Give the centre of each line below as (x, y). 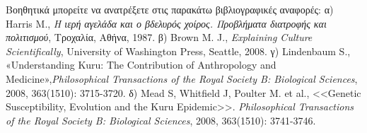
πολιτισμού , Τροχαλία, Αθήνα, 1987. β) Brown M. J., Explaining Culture (159, 37)
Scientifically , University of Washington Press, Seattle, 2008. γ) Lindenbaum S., (178, 51)
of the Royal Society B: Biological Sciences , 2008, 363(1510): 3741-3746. (161, 120)
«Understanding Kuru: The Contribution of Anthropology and (141, 65)
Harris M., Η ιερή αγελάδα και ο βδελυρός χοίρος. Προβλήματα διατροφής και (166, 23)
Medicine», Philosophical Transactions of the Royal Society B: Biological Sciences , (182, 78)
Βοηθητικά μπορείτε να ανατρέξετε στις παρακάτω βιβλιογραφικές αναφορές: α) (170, 9)
